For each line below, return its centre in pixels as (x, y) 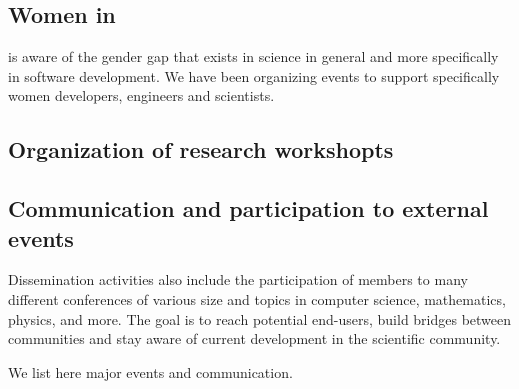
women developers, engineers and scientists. (141, 95)
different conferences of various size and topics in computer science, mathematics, (257, 298)
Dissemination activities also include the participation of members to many (238, 279)
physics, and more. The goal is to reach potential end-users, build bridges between (260, 318)
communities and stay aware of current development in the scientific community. (254, 338)
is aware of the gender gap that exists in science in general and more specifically (253, 56)
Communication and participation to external (248, 208)
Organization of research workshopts (201, 149)
